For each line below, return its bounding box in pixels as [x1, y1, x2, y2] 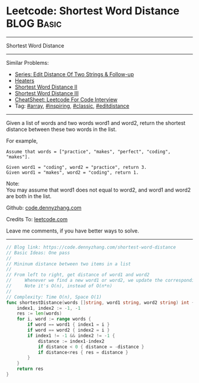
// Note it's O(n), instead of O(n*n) [6, 283, 113, 289]
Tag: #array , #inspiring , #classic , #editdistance [14, 102, 130, 109]
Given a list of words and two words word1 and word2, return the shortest [6, 119, 185, 126]
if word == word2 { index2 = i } [27, 327, 110, 334]
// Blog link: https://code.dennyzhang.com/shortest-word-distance [6, 244, 176, 250]
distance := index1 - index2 [37, 338, 105, 344]
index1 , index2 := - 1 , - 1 [17, 305, 81, 311]
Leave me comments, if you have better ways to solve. [6, 227, 139, 234]
